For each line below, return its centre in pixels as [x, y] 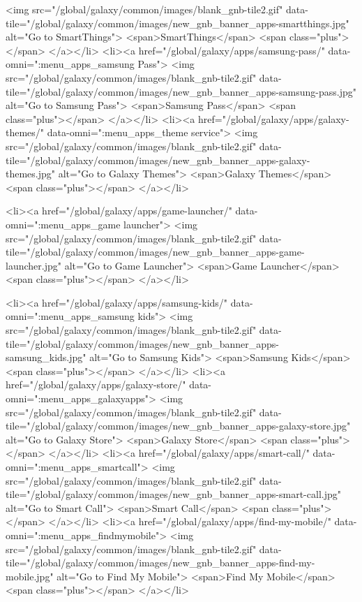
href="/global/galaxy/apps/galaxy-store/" [96, 384]
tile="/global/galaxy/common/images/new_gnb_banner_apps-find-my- [160, 563]
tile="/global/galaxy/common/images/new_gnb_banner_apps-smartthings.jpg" [178, 23]
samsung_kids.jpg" [46, 357]
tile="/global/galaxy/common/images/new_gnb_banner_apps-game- [155, 252]
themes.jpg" [31, 174]
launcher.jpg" [33, 265]
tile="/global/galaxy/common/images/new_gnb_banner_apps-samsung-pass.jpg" [181, 91]
